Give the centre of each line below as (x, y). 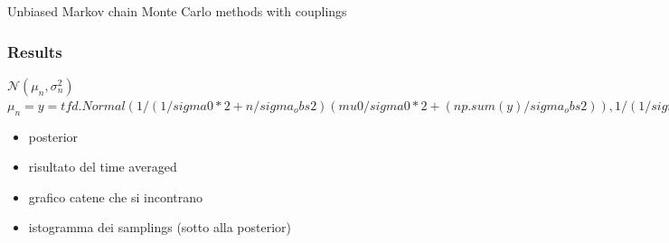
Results (35, 51)
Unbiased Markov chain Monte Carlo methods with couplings (177, 11)
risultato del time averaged (103, 167)
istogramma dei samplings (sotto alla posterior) (160, 227)
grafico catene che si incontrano (116, 196)
